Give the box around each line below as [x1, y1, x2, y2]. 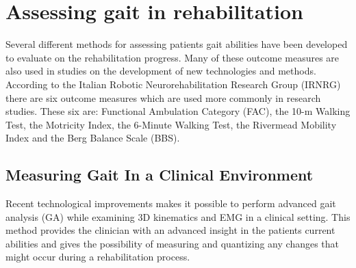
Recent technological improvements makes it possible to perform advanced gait [5, 196, 336, 211]
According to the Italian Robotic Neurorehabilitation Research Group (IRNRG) [5, 77, 341, 91]
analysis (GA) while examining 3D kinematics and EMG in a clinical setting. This [5, 209, 351, 224]
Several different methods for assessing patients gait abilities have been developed [5, 37, 348, 51]
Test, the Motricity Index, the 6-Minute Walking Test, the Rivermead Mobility [5, 117, 337, 131]
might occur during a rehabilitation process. [5, 250, 190, 264]
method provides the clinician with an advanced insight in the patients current [5, 223, 335, 237]
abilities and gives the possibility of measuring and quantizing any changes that [5, 236, 340, 250]
